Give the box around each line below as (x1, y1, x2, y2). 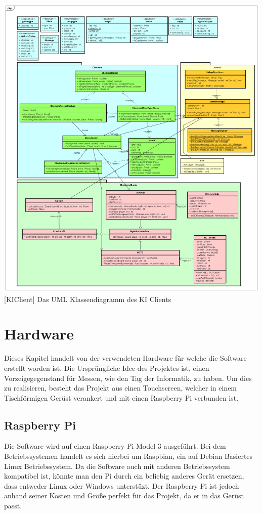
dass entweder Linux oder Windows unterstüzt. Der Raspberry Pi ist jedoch (4, 480, 239, 491)
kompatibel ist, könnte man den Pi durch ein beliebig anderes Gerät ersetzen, (4, 470, 244, 481)
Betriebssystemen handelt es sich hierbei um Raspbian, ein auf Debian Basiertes (4, 451, 253, 461)
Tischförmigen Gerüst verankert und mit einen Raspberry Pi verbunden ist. (4, 392, 239, 403)
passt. (4, 500, 22, 511)
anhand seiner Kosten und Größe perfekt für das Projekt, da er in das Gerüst (4, 490, 244, 501)
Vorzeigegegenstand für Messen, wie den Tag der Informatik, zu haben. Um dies (4, 372, 252, 383)
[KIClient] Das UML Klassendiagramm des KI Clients (4, 293, 171, 304)
